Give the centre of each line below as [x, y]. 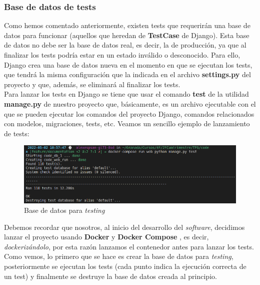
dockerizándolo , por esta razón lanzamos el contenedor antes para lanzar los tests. [129, 246]
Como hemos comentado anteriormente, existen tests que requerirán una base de [127, 25]
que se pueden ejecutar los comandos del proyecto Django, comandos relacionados [129, 113]
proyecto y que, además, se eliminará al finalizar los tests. [92, 84]
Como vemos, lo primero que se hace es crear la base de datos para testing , [119, 256]
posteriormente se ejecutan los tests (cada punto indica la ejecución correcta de [125, 266]
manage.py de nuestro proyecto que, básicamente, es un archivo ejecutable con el [130, 103]
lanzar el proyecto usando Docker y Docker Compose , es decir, [106, 237]
